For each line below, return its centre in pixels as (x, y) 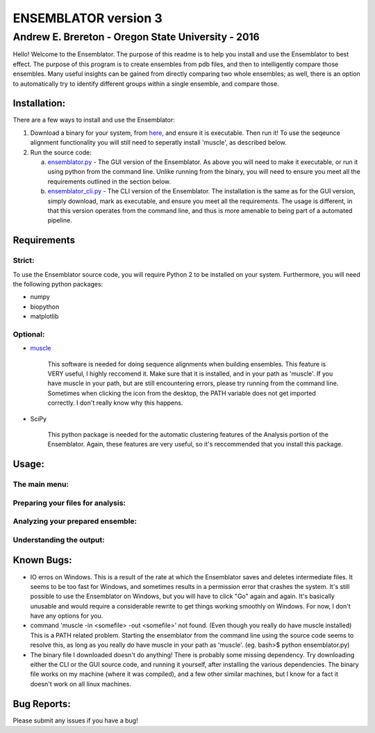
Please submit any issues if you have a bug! (75, 720)
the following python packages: (58, 284)
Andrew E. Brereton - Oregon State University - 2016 (136, 37)
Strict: (24, 261)
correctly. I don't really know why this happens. (115, 403)
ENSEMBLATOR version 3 (87, 18)
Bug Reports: (42, 703)
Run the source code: (61, 152)
